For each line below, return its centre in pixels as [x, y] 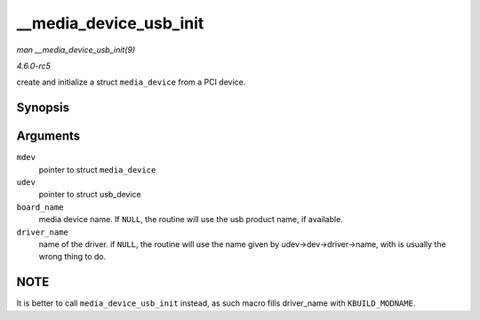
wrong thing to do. [72, 257]
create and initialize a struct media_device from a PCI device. [131, 82]
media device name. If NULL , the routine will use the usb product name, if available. [191, 220]
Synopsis [43, 108]
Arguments [48, 136]
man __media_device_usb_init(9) [76, 50]
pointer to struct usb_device [90, 195]
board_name [40, 207]
